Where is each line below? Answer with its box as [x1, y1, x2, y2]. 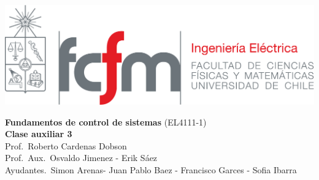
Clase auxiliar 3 [5, 127, 72, 140]
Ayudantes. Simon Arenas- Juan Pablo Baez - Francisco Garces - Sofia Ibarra [5, 163, 297, 176]
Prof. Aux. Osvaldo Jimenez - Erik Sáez [5, 151, 158, 164]
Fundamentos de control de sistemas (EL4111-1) [5, 115, 207, 128]
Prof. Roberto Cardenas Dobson [5, 139, 127, 152]
